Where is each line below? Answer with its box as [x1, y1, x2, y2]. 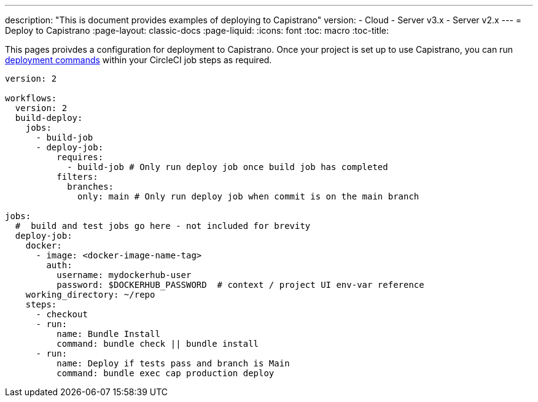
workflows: [5, 93, 57, 103]
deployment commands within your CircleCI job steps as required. [5, 55, 272, 65]
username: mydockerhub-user [57, 270, 192, 280]
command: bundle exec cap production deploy [57, 368, 275, 378]
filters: [57, 172, 98, 182]
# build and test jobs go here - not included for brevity [15, 221, 311, 231]
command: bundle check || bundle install [57, 339, 259, 349]
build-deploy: [15, 113, 83, 123]
